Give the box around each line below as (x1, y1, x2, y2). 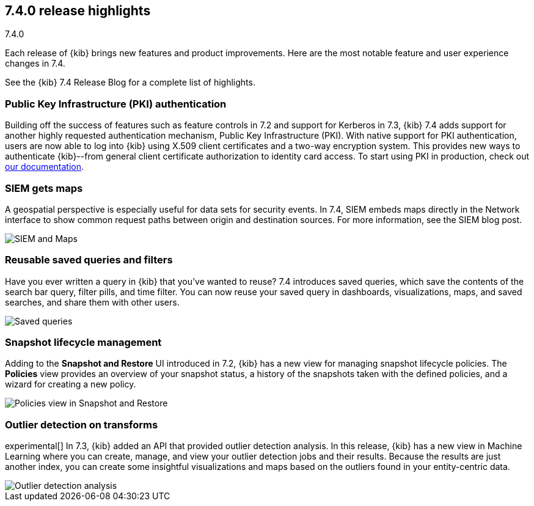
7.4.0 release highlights (5, 3, 151, 18)
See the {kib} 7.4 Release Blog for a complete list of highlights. (5, 77, 255, 88)
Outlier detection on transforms (5, 418, 158, 431)
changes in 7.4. (5, 58, 65, 69)
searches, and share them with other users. (5, 296, 180, 307)
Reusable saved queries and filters (5, 254, 173, 266)
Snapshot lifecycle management (5, 336, 162, 349)
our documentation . (5, 161, 84, 172)
